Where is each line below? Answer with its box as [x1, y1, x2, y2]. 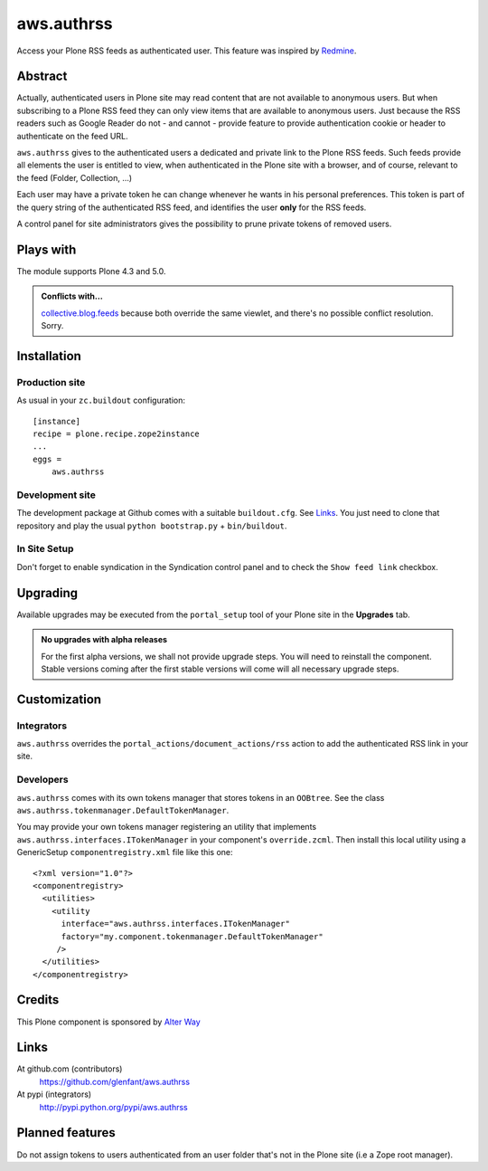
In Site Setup [16, 543, 74, 556]
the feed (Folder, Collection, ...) [16, 172, 133, 183]
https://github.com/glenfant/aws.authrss [39, 1076, 190, 1087]
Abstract [16, 69, 68, 84]
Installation [16, 348, 81, 364]
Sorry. [41, 320, 64, 331]
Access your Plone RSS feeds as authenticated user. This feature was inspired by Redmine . [16, 45, 357, 56]
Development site [16, 489, 97, 501]
